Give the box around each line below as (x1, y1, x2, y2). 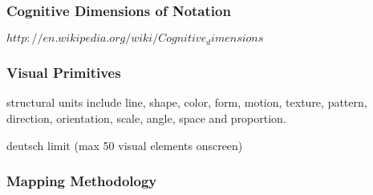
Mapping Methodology (6, 171, 157, 191)
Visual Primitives (6, 63, 121, 83)
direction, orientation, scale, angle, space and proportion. (6, 110, 286, 127)
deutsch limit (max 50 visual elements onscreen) (6, 136, 243, 153)
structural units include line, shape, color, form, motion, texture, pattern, (6, 94, 367, 111)
